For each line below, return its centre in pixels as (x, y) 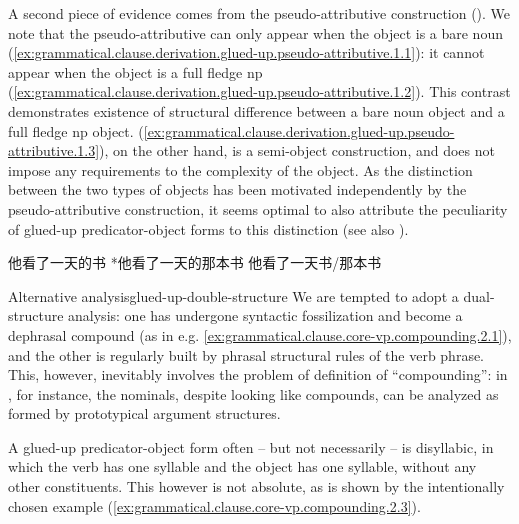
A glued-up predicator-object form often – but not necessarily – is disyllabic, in (251, 446)
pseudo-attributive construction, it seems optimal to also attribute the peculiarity (258, 208)
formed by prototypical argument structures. (144, 413)
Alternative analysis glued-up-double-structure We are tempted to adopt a (233, 295)
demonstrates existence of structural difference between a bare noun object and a (256, 110)
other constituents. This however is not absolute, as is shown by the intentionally (256, 486)
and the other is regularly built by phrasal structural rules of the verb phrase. (246, 354)
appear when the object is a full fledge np (135, 71)
